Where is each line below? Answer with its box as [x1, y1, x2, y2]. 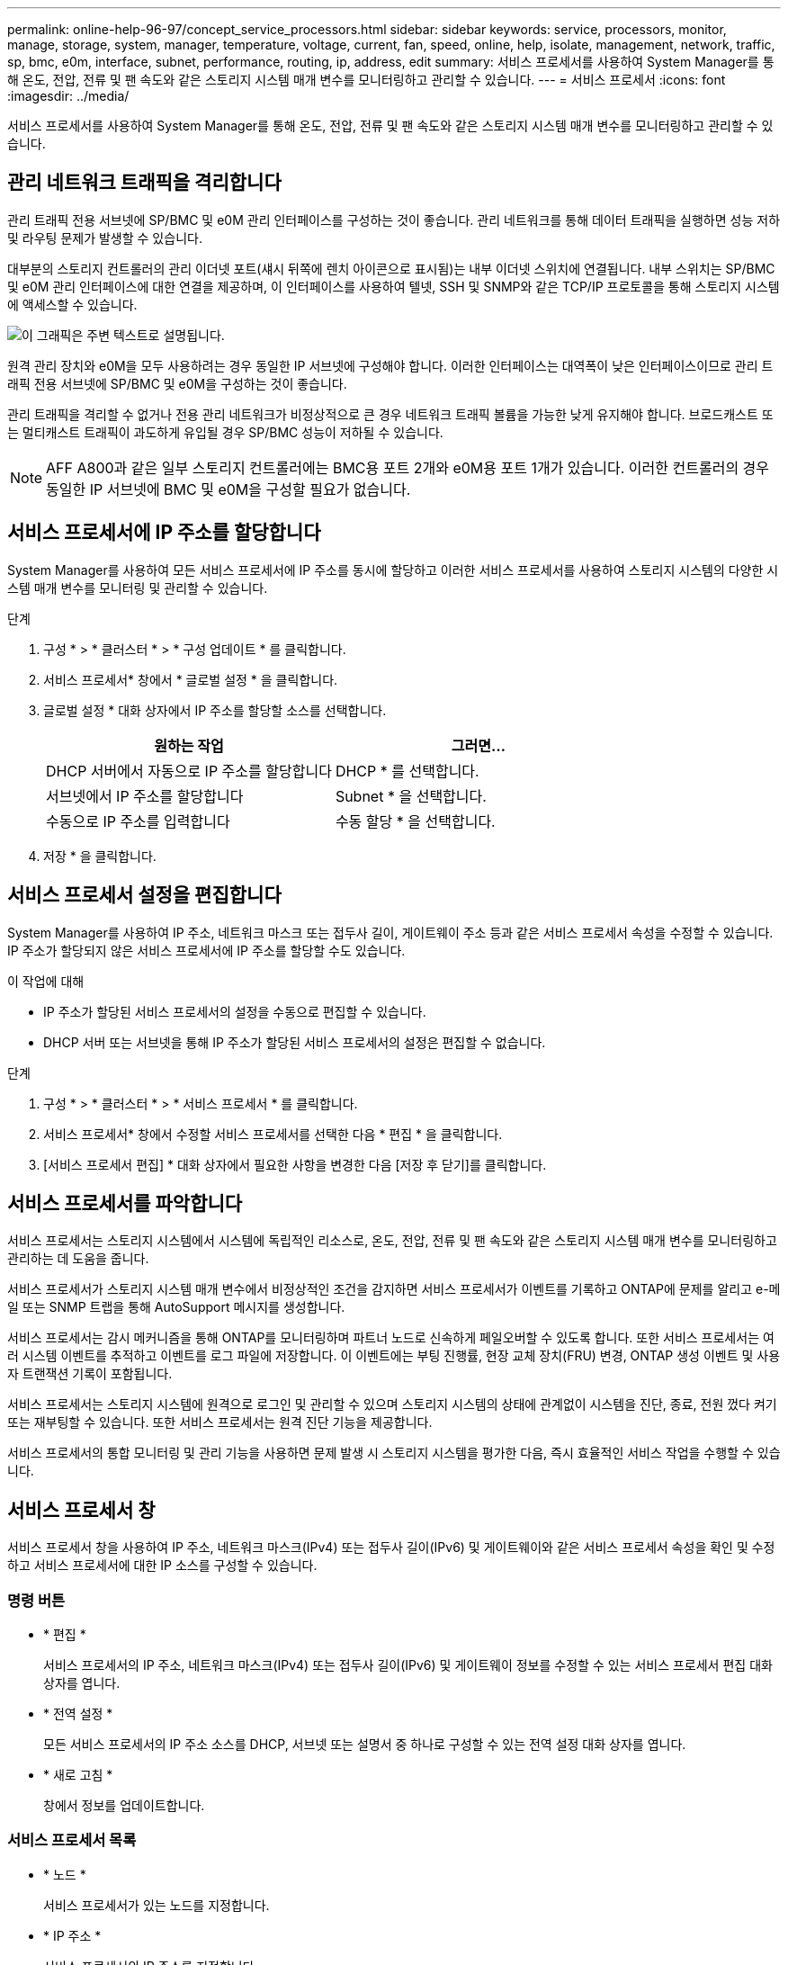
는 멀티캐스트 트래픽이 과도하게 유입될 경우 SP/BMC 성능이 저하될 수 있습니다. [7, 424, 443, 440]
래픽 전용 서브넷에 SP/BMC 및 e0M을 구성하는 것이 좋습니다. [7, 375, 347, 391]
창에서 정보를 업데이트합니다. [43, 1797, 205, 1813]
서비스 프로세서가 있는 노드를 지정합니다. [43, 1897, 270, 1913]
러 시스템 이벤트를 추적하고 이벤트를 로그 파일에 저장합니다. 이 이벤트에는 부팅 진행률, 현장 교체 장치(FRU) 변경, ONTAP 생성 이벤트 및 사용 [7, 1348, 781, 1364]
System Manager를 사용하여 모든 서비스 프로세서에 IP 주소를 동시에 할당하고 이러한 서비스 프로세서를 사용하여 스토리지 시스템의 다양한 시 [7, 561, 779, 578]
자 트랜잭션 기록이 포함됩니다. [7, 1366, 173, 1382]
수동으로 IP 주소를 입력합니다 [46, 812, 230, 830]
